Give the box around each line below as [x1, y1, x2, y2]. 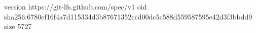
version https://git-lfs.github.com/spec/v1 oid [4, 1, 147, 11]
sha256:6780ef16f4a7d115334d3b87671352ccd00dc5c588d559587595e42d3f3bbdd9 [4, 11, 252, 21]
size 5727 [4, 21, 32, 31]
